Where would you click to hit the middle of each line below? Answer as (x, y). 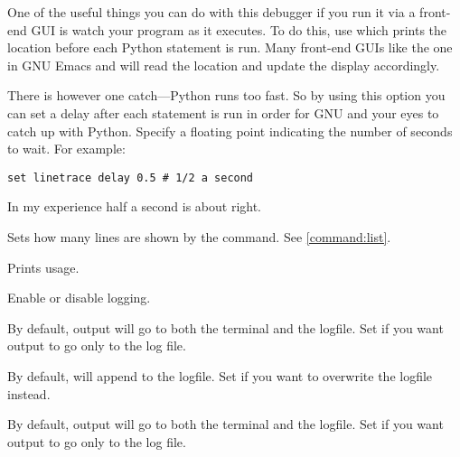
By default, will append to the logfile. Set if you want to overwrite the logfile (220, 375)
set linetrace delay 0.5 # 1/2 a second (131, 177)
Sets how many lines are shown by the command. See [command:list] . (199, 237)
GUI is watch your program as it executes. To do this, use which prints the (239, 29)
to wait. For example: (66, 149)
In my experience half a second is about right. (135, 206)
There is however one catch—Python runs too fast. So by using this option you (226, 95)
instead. (29, 393)
